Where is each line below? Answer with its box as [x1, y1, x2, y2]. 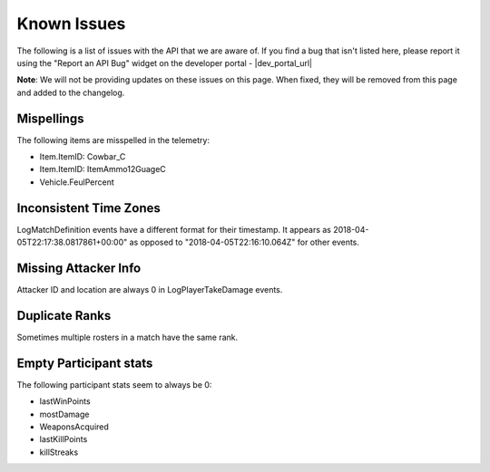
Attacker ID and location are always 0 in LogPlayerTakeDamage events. [16, 284, 283, 294]
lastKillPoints [39, 434, 88, 445]
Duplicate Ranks [16, 308, 112, 323]
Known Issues [16, 14, 126, 34]
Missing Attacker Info [16, 260, 142, 275]
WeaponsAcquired [39, 421, 109, 432]
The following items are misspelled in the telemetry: [16, 134, 211, 145]
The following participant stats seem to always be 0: [16, 379, 212, 390]
